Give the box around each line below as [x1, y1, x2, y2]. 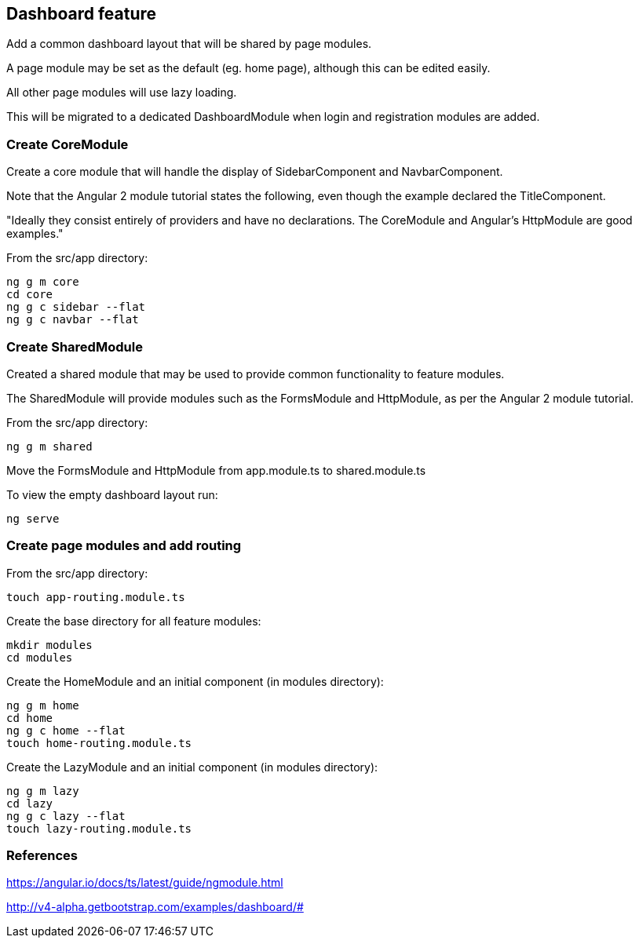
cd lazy [6, 796, 53, 810]
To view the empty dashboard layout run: [6, 487, 218, 501]
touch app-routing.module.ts [6, 590, 185, 603]
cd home [6, 711, 53, 724]
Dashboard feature [6, 4, 157, 24]
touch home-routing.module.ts [6, 736, 192, 749]
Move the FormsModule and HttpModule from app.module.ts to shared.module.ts [6, 463, 426, 477]
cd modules [6, 651, 73, 664]
